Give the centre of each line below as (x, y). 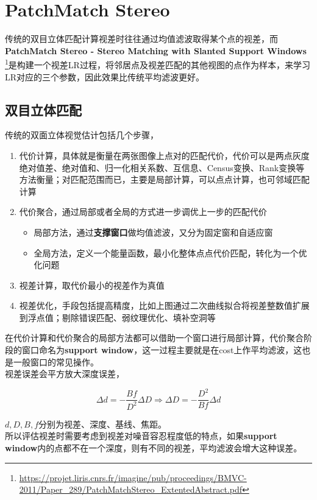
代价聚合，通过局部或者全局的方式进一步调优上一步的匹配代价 (143, 212)
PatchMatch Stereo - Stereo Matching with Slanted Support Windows (156, 50)
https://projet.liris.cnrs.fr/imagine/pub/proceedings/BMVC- (133, 477)
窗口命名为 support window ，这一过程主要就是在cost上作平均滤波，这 (162, 350)
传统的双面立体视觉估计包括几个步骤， (82, 135)
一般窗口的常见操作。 (56, 361)
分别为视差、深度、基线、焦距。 (103, 424)
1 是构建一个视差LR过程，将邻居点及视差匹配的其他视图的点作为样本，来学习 (158, 64)
